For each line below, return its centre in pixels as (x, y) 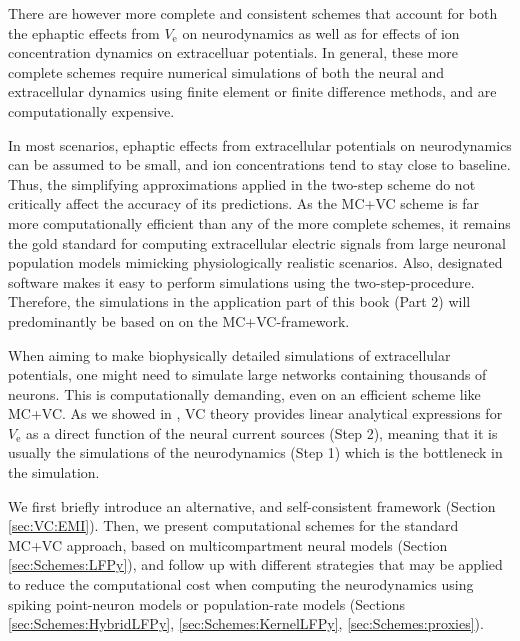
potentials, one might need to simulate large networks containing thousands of (247, 374)
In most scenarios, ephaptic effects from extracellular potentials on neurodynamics (260, 144)
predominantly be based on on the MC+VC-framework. (179, 320)
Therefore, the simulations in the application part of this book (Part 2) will (239, 301)
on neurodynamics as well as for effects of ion (321, 32)
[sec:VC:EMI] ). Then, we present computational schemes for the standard (233, 525)
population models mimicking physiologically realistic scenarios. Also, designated (255, 262)
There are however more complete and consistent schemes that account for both (253, 13)
